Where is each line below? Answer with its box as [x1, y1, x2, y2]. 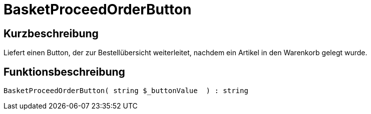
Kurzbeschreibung [4, 27, 99, 40]
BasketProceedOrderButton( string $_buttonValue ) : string [4, 87, 248, 95]
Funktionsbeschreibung [4, 65, 125, 78]
